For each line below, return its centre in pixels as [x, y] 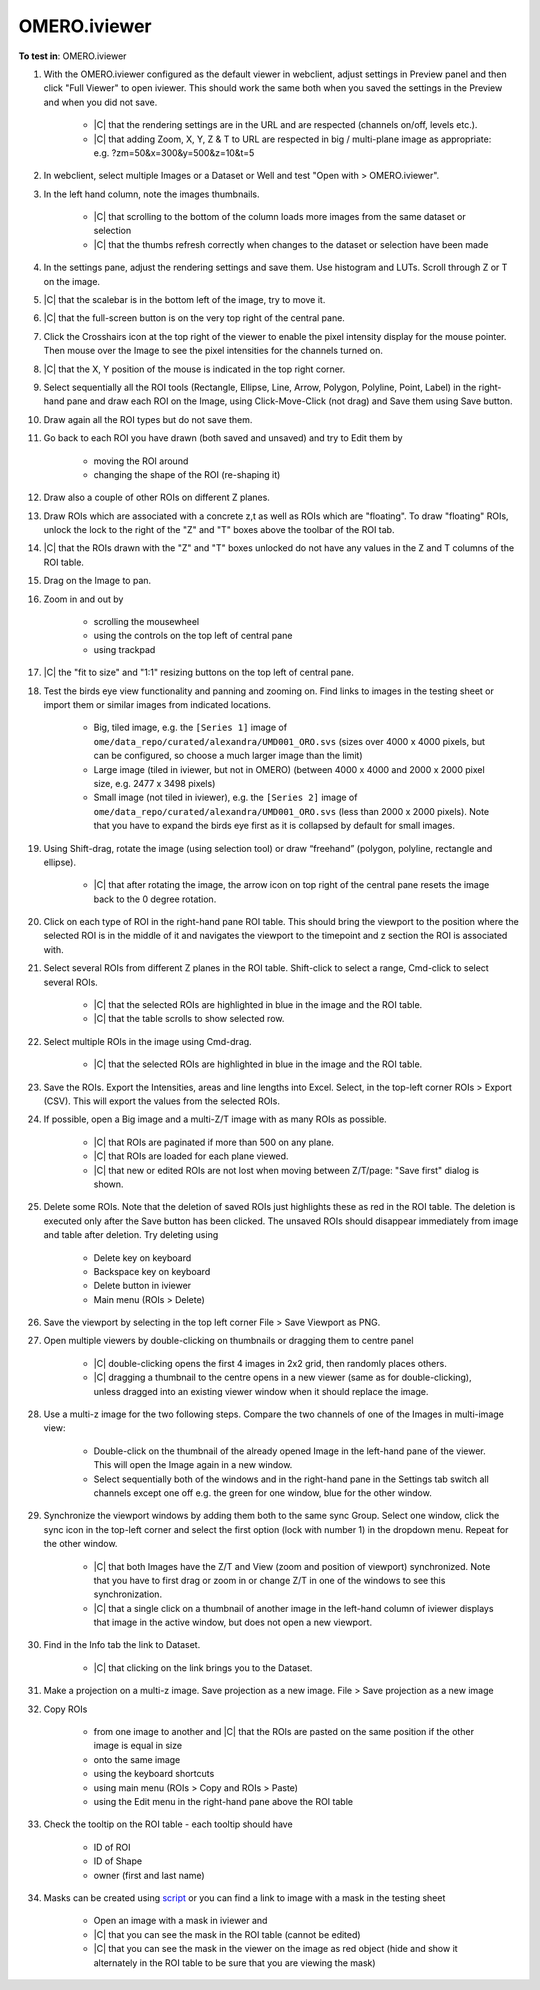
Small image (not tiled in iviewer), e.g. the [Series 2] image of [225, 797]
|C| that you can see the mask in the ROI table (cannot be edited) [227, 1934]
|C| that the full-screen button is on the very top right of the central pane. [194, 318]
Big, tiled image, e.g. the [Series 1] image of [190, 727]
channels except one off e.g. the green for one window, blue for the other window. [262, 1492]
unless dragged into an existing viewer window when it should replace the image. [261, 1391]
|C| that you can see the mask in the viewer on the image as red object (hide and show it [276, 1949]
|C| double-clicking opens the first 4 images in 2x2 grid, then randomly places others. [270, 1363]
